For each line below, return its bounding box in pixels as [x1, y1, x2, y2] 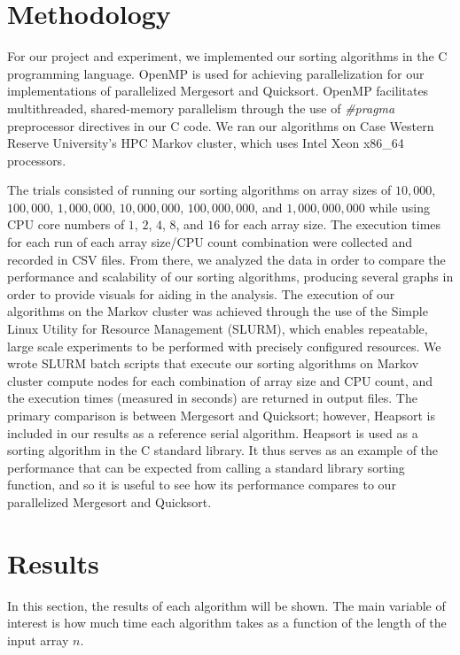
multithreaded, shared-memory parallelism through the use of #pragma [7, 98, 395, 117]
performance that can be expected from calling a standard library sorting [7, 458, 405, 476]
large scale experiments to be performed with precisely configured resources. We [7, 336, 441, 355]
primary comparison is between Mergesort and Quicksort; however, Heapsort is [7, 406, 435, 424]
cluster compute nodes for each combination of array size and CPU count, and [7, 371, 433, 389]
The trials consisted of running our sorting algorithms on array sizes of [7, 181, 392, 199]
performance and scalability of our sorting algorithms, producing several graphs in [7, 267, 454, 286]
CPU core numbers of [7, 215, 125, 234]
